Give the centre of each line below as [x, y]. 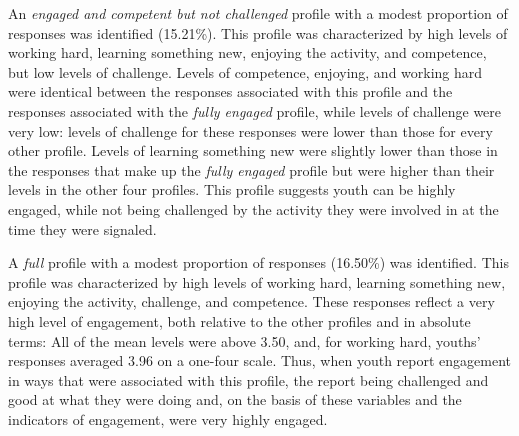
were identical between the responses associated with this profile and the [230, 91]
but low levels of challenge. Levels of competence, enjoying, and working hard [245, 71]
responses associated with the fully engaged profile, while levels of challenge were [255, 110]
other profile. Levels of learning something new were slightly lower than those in [253, 150]
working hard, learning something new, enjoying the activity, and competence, [247, 52]
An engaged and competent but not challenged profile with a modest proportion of [258, 13]
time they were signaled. [82, 228]
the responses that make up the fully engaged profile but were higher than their [251, 169]
